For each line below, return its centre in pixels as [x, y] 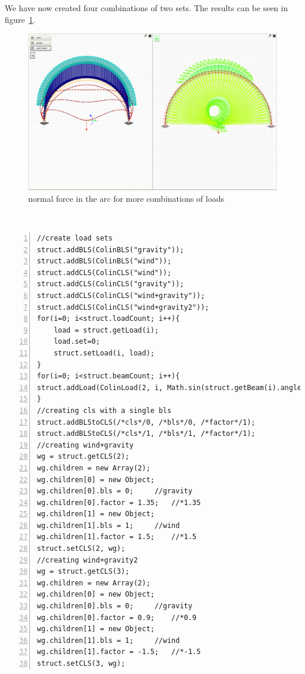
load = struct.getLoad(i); [106, 330]
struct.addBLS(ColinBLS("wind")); [104, 261]
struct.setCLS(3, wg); [81, 663]
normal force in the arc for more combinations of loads [126, 198]
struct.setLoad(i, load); [104, 353]
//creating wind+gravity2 [87, 560]
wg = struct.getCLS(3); [83, 572]
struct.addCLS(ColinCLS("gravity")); [111, 284]
